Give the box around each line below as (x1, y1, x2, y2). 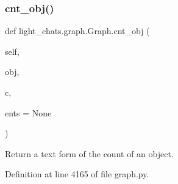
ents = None (5, 106, 52, 119)
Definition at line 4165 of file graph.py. (5, 168, 149, 180)
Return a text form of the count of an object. (5, 147, 174, 160)
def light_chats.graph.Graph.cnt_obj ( (5, 24, 150, 37)
